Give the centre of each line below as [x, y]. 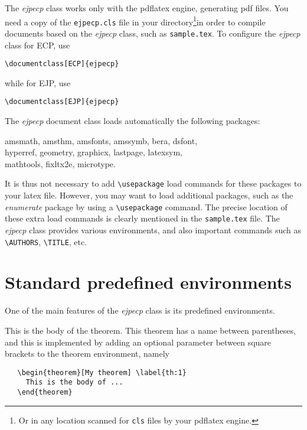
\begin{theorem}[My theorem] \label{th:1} [102, 372]
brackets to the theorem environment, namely [87, 354]
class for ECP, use [37, 45]
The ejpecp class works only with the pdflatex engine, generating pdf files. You [147, 8]
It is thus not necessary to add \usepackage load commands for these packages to [153, 183]
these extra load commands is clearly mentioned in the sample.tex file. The [142, 218]
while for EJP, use [38, 82]
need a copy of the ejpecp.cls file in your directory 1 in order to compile [135, 21]
